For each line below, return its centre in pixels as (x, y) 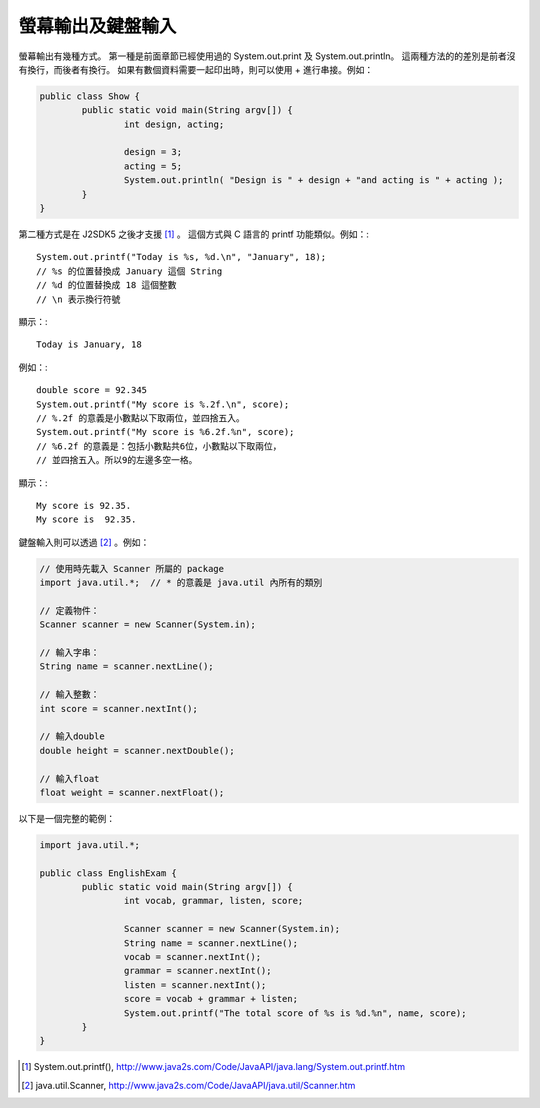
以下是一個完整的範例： (66, 818)
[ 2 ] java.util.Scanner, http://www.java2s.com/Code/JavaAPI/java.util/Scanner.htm (188, 1085)
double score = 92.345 (92, 390)
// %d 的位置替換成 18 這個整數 (106, 285)
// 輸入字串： (69, 652)
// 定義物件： (69, 610)
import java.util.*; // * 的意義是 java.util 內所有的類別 (181, 583)
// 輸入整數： (69, 694)
